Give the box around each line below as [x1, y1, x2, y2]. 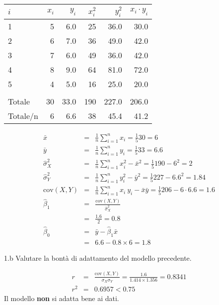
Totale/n [8, 109, 38, 121]
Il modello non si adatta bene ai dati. [4, 293, 119, 304]
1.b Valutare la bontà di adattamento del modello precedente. [4, 252, 192, 263]
